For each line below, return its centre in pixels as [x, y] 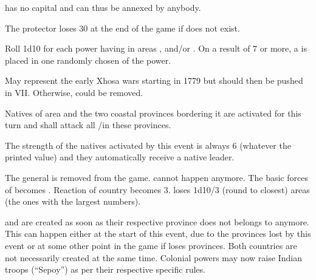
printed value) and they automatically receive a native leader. [120, 157]
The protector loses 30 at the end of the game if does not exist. [122, 28]
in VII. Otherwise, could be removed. [74, 92]
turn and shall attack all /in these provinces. [88, 125]
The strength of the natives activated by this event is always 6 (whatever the [148, 145]
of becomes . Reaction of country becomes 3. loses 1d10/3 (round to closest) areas [157, 189]
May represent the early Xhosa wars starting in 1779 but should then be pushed [154, 80]
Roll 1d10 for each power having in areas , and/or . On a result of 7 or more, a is [156, 48]
